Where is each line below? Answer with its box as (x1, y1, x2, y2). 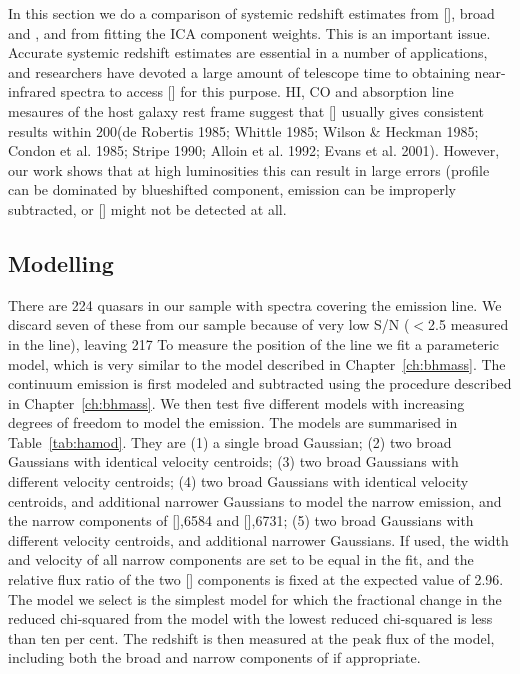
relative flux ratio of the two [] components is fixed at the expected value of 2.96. (8, 569, 504, 590)
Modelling (8, 247, 114, 278)
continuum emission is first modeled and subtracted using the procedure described (8, 373, 512, 394)
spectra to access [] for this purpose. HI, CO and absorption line (60, 81, 454, 102)
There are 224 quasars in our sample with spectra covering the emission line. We (8, 294, 502, 315)
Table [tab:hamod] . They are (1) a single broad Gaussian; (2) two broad (8, 431, 452, 452)
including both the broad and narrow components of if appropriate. (8, 647, 421, 668)
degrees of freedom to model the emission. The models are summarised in (8, 412, 458, 433)
